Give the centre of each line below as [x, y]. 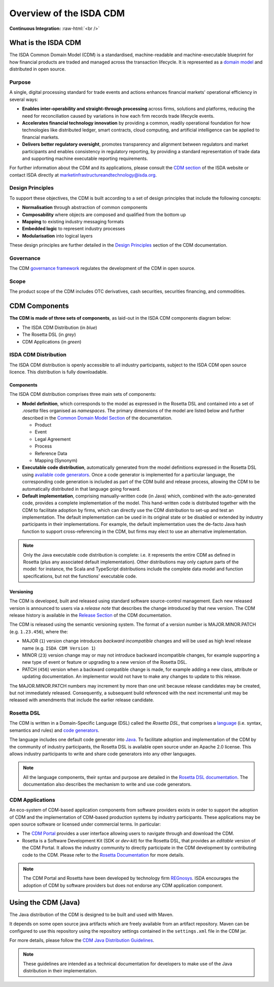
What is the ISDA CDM [45, 43]
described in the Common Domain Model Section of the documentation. [97, 418]
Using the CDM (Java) [45, 903]
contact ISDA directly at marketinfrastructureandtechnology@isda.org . [83, 175]
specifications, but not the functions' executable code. [80, 576]
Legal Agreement [53, 439]
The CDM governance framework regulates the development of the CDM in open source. [102, 268]
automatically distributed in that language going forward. [81, 489]
